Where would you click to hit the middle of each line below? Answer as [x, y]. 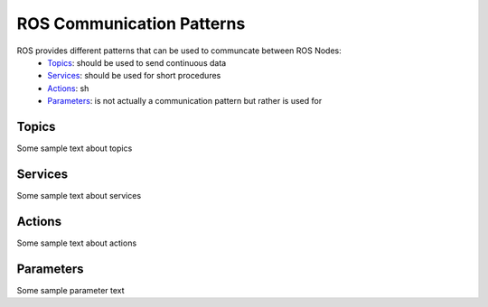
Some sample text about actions [77, 243]
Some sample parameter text [71, 290]
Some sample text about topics [75, 148]
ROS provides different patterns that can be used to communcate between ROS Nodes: [179, 51]
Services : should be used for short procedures [134, 76]
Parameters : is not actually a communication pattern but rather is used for [185, 101]
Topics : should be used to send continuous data [137, 62]
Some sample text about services [79, 195]
